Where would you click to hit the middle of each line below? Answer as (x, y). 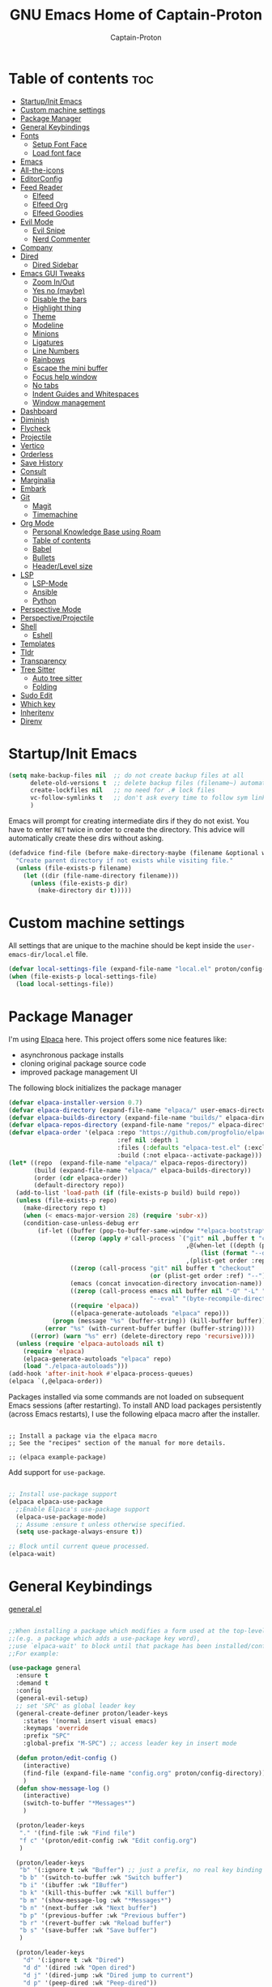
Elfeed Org (50, 204)
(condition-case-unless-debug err (81, 1223)
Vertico (32, 445)
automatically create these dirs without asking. (86, 838)
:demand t (32, 1683)
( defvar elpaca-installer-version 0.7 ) (76, 1102)
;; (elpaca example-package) (57, 1457)
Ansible (45, 592)
